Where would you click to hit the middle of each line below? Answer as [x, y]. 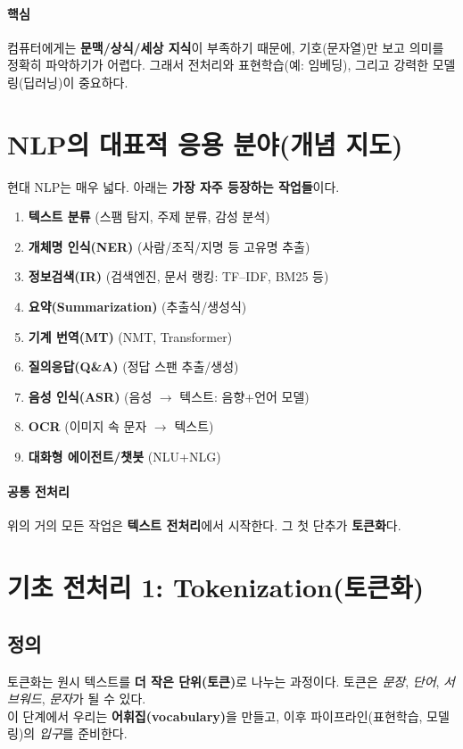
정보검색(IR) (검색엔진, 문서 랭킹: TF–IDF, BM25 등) [178, 276]
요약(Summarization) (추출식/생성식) [137, 307]
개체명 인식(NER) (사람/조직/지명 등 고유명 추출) [169, 246]
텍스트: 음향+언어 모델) [244, 396]
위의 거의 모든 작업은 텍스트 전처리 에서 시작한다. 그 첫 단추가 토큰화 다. [204, 525]
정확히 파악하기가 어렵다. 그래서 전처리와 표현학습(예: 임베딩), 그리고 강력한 [218, 65]
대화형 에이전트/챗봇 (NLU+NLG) [124, 457]
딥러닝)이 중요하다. [76, 82]
